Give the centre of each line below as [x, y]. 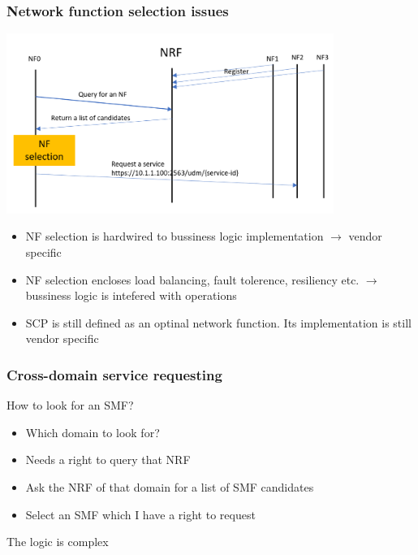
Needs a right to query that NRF [108, 460]
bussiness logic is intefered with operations [131, 295]
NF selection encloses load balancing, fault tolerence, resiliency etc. [192, 279]
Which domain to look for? [93, 432]
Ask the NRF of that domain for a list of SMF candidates [170, 487]
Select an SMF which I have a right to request [140, 514]
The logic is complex [58, 542]
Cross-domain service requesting [114, 374]
